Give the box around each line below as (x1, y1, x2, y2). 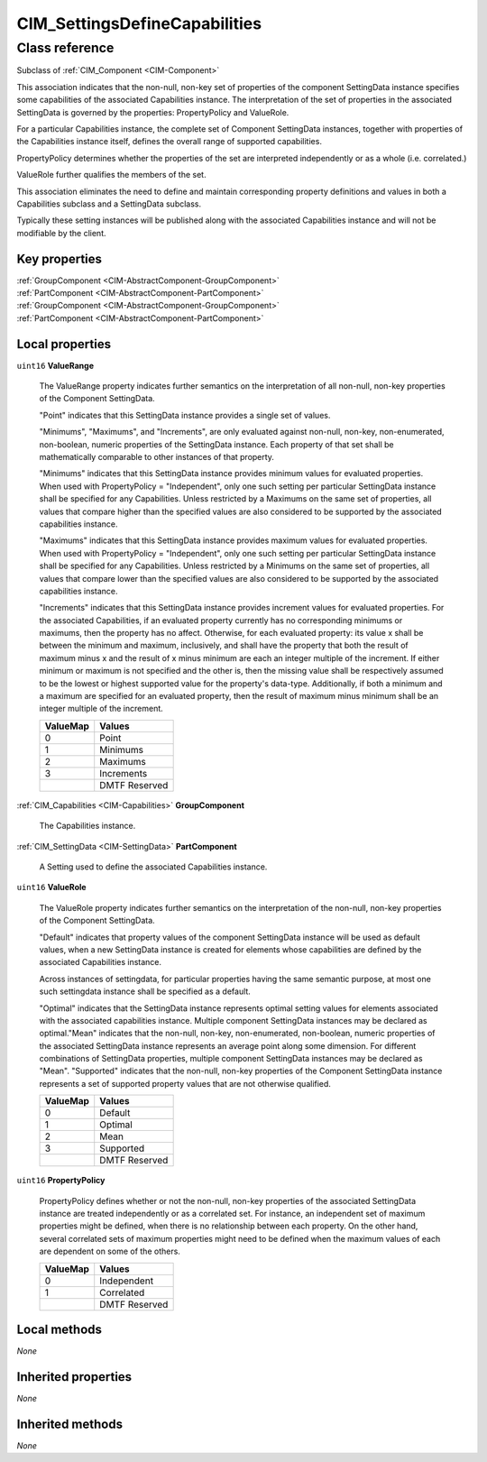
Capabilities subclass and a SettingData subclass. (16, 198, 202, 209)
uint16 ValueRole (16, 882, 87, 893)
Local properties (16, 336, 112, 352)
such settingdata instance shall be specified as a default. (39, 986, 252, 997)
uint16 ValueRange (16, 360, 95, 371)
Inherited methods (16, 1416, 124, 1431)
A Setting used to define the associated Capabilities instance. (39, 861, 268, 872)
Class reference (16, 40, 115, 56)
